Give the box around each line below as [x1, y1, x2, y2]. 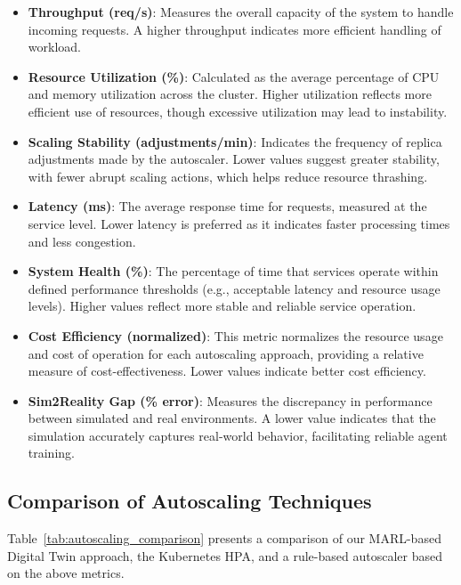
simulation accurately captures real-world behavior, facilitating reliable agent [28, 426, 448, 444]
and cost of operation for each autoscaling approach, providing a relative [28, 344, 424, 362]
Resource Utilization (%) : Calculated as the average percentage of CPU [28, 67, 440, 85]
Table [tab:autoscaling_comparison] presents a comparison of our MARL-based [7, 529, 441, 548]
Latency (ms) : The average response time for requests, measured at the [28, 197, 427, 215]
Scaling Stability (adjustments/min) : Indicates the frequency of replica [28, 132, 442, 150]
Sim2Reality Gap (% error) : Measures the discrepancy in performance [28, 391, 433, 410]
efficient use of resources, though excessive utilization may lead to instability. [28, 102, 448, 120]
